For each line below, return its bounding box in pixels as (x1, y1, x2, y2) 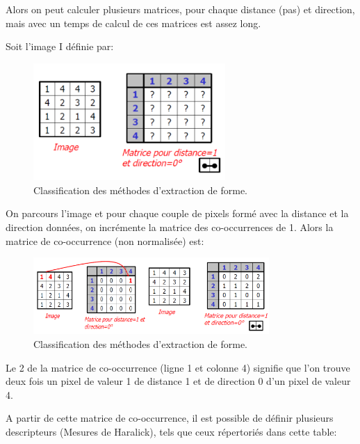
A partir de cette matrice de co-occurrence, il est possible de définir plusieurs (6, 411, 334, 425)
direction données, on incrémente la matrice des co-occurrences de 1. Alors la (6, 219, 334, 234)
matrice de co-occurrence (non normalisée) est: (6, 233, 204, 248)
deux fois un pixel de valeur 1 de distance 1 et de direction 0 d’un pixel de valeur (6, 374, 351, 388)
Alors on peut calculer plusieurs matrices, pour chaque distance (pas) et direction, (6, 2, 355, 16)
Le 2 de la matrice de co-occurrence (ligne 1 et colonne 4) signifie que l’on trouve (6, 360, 350, 374)
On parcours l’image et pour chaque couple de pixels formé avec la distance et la (6, 206, 349, 221)
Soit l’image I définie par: (6, 39, 114, 54)
